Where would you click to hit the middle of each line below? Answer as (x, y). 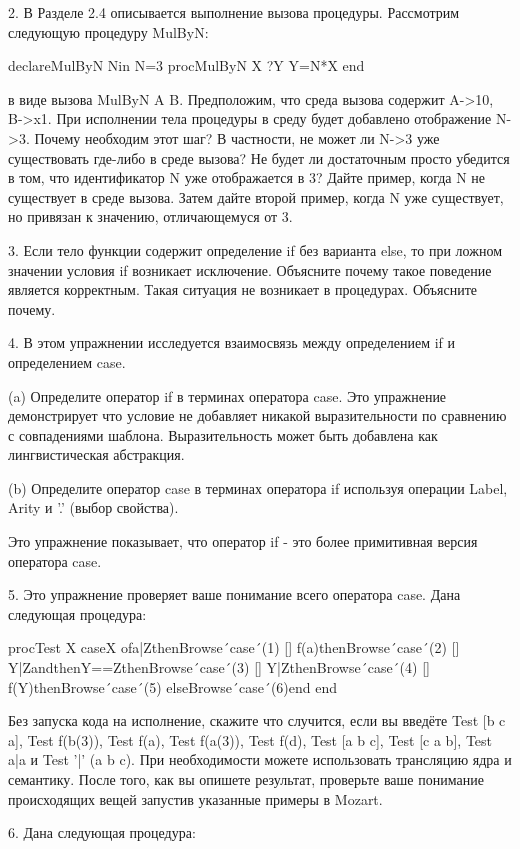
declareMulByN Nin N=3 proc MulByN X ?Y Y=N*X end (186, 65)
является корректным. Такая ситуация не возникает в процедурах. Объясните (243, 289)
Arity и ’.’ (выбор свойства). (93, 507)
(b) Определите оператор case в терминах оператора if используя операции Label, (258, 487)
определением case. (67, 361)
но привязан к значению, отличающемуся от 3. (150, 216)
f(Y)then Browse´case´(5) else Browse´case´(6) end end (173, 686)
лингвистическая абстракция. (96, 454)
